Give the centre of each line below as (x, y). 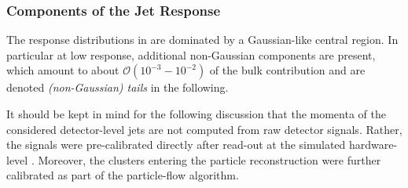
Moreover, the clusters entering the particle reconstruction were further (210, 159)
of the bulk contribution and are (287, 70)
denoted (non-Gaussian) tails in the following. (118, 87)
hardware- (373, 145)
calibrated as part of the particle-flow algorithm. (123, 175)
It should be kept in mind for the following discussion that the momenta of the (196, 114)
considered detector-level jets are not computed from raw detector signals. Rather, (204, 129)
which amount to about (63, 70)
